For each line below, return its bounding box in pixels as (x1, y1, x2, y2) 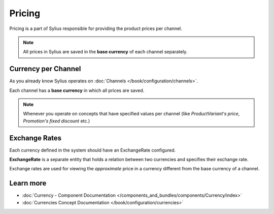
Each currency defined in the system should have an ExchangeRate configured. (9, 147, 176, 153)
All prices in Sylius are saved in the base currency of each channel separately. (23, 49, 188, 55)
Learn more (9, 179, 47, 188)
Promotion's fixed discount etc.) (23, 117, 90, 124)
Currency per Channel (9, 65, 81, 73)
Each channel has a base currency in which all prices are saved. (9, 87, 145, 94)
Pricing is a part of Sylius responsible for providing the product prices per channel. (9, 25, 183, 32)
